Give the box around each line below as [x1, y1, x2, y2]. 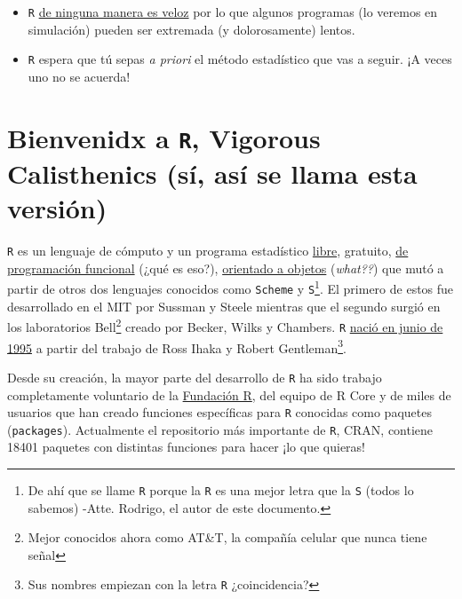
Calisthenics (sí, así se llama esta [7, 155, 418, 191]
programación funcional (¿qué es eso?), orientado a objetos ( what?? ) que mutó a [7, 258, 444, 277]
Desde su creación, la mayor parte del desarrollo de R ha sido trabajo [7, 367, 382, 386]
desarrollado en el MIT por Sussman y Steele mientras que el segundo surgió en [7, 296, 441, 315]
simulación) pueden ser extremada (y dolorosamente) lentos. [28, 20, 355, 38]
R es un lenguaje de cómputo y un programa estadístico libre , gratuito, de [7, 241, 409, 260]
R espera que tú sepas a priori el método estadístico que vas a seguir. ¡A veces [28, 50, 452, 68]
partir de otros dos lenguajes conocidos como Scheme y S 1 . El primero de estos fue [7, 277, 454, 298]
